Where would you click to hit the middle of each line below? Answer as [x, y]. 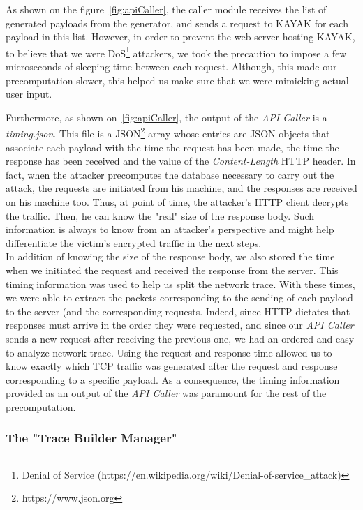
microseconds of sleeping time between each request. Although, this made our [171, 67]
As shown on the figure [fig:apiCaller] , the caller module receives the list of [166, 9]
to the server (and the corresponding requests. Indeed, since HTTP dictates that [178, 311]
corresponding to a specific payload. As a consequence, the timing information [173, 379]
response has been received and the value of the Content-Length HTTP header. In [181, 161]
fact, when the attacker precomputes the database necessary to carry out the [170, 174]
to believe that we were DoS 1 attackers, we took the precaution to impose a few [176, 52]
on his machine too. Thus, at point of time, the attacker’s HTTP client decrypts [177, 202]
